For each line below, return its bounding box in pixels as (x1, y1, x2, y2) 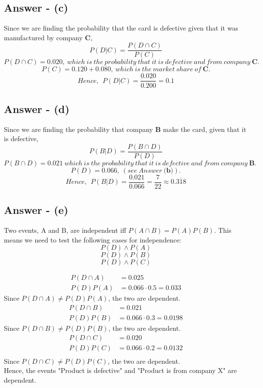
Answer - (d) (4, 101, 70, 116)
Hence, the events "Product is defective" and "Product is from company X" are (4, 365, 237, 375)
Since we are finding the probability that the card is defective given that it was (4, 23, 238, 33)
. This (214, 225, 232, 235)
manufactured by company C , (4, 32, 93, 42)
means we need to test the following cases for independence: (4, 234, 182, 244)
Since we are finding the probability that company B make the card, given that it (4, 124, 247, 134)
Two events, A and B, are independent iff (4, 225, 126, 235)
